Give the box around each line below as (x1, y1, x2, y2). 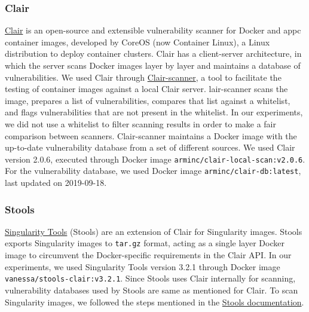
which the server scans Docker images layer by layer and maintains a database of (5, 59, 301, 71)
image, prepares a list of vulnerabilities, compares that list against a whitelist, (5, 94, 290, 106)
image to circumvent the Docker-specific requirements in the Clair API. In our (5, 249, 292, 261)
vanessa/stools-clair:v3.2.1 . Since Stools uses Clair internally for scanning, (5, 272, 296, 285)
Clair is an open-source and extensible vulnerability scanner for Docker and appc (5, 24, 301, 36)
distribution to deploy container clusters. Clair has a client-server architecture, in (5, 47, 302, 60)
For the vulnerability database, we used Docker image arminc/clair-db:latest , (5, 164, 301, 177)
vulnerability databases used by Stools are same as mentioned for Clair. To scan (5, 283, 298, 296)
